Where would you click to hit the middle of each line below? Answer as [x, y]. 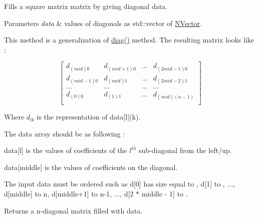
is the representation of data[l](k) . [89, 117]
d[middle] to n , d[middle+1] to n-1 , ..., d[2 [69, 194]
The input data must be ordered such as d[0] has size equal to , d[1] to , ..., [119, 184]
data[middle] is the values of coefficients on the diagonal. [91, 167]
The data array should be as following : [64, 133]
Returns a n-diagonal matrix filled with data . [73, 210]
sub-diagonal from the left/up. [185, 150]
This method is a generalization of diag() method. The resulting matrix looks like [129, 40]
